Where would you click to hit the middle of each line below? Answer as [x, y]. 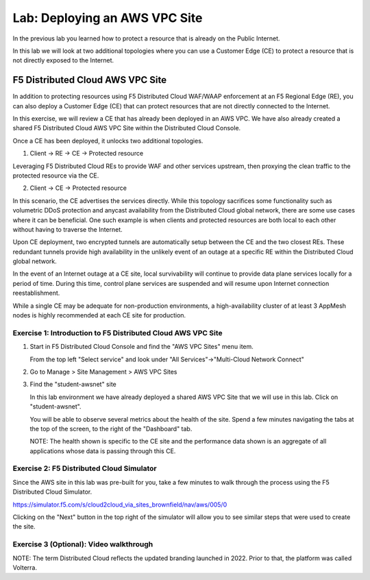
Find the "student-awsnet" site [73, 385]
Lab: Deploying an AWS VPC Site [108, 18]
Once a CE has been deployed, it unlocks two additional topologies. [108, 141]
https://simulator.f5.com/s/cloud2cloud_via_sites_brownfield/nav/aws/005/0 [120, 505]
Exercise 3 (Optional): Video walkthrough [83, 544]
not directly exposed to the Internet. [63, 60]
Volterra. [25, 567]
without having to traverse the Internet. [67, 229]
